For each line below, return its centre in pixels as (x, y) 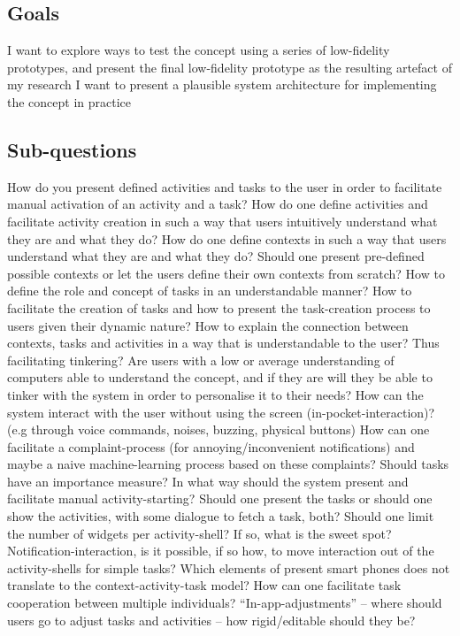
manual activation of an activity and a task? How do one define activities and (218, 204)
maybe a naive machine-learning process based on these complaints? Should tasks (228, 464)
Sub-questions (72, 149)
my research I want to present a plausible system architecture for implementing (222, 84)
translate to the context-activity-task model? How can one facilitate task (204, 585)
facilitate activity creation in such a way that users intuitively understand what (222, 221)
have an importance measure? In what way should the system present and (208, 481)
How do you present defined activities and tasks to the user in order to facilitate (225, 186)
